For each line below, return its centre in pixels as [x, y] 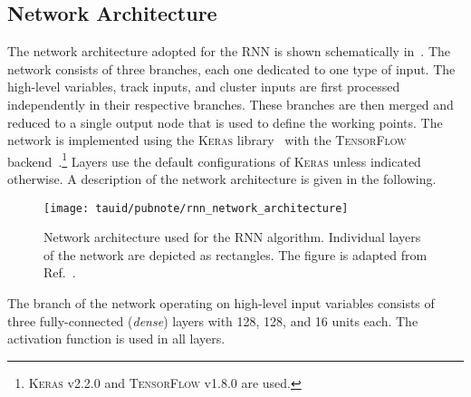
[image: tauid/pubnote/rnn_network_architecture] [196, 208]
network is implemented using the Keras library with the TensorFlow [207, 140]
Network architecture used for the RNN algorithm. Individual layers [232, 237]
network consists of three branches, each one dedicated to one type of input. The [231, 68]
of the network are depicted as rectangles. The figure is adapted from [235, 254]
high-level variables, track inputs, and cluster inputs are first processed [204, 87]
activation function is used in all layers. [116, 339]
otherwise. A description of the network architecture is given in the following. [222, 179]
